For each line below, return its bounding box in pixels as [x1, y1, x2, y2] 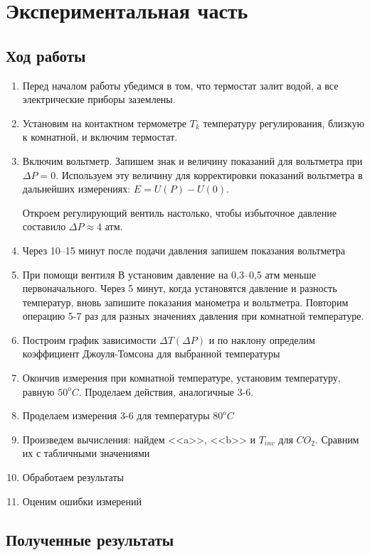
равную [22, 384, 55, 399]
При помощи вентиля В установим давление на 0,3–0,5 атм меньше [22, 266, 316, 281]
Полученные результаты [6, 528, 174, 550]
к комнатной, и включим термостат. [22, 129, 178, 144]
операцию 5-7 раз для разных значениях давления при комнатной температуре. [22, 308, 364, 323]
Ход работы [6, 44, 86, 66]
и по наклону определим [208, 332, 315, 347]
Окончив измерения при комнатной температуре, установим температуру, [22, 370, 341, 385]
